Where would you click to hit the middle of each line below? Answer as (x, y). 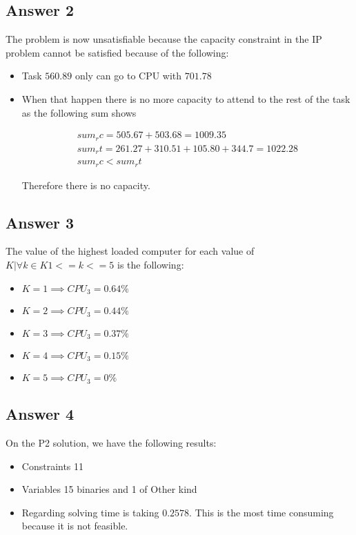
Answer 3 (40, 222)
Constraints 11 (53, 466)
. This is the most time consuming (261, 512)
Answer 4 (40, 414)
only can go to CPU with (128, 76)
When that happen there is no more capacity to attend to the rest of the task (186, 98)
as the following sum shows (79, 112)
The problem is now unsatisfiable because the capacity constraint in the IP (164, 39)
